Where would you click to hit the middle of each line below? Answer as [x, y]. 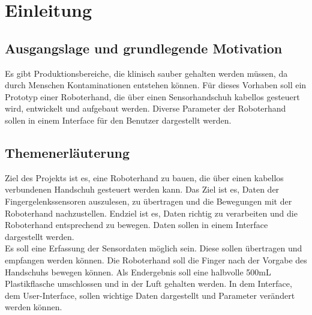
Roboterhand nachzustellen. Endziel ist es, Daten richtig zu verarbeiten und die [151, 213]
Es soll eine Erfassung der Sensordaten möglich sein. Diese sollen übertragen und [154, 248]
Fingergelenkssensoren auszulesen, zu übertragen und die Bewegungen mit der [148, 201]
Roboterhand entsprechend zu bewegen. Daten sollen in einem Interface [136, 225]
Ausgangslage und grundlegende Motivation [144, 48]
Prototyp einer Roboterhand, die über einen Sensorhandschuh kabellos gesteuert [152, 96]
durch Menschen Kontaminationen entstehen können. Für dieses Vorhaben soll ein [156, 85]
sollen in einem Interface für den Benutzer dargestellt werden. [118, 120]
